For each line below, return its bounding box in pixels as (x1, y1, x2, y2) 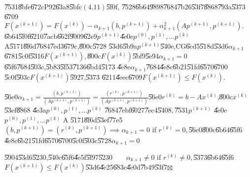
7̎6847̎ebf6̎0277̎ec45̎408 (105, 105, 172, 115)
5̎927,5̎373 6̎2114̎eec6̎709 (70, 71, 143, 82)
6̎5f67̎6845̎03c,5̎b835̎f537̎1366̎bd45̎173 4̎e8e (4, 61, 131, 72)
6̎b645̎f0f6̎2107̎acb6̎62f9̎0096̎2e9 (4, 31, 97, 41)
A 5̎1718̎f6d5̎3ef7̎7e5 (63, 114, 123, 124)
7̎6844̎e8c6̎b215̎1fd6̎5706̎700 (146, 61, 228, 72)
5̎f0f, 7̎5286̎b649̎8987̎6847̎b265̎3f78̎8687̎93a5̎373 (106, 1, 246, 11)
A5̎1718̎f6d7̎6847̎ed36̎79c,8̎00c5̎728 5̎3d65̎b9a (4, 40, 138, 51)
